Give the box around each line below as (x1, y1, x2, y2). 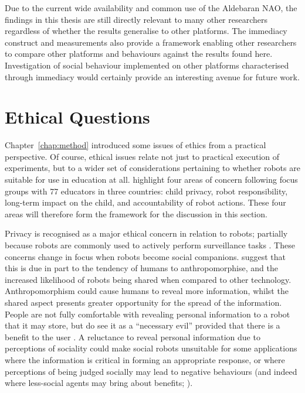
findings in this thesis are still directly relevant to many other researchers (5, 13, 268, 25)
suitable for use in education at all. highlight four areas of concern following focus (5, 173, 298, 186)
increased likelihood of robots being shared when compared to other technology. (5, 273, 292, 285)
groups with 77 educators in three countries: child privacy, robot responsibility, (5, 184, 288, 197)
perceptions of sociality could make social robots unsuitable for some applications (5, 342, 297, 354)
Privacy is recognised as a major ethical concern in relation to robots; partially (5, 227, 288, 240)
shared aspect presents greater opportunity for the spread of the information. (5, 296, 282, 308)
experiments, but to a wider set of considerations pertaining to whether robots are (5, 162, 300, 174)
